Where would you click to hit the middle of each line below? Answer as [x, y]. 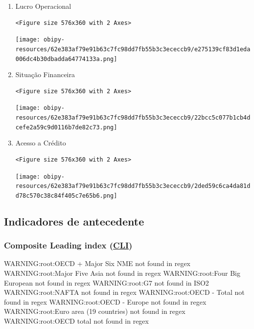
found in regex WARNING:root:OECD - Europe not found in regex [105, 301]
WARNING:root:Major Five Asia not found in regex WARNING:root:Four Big [122, 273]
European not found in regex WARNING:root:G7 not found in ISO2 [106, 282]
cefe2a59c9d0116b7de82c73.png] [66, 127]
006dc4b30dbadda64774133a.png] [66, 59]
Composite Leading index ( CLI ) [68, 245]
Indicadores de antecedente [74, 221]
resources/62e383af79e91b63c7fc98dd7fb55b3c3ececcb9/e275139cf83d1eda [133, 49]
